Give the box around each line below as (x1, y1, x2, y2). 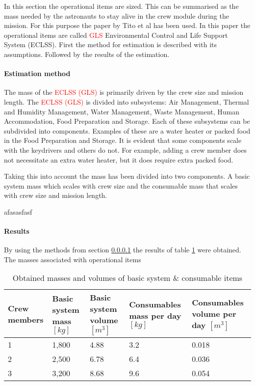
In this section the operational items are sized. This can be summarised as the (4, 1, 239, 11)
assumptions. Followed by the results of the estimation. (4, 49, 170, 59)
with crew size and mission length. (4, 190, 107, 200)
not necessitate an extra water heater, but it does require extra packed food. (4, 154, 233, 165)
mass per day (129, 309, 181, 321)
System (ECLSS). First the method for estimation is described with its (4, 39, 217, 50)
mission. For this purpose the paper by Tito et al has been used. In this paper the (4, 20, 251, 30)
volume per (192, 307, 236, 319)
